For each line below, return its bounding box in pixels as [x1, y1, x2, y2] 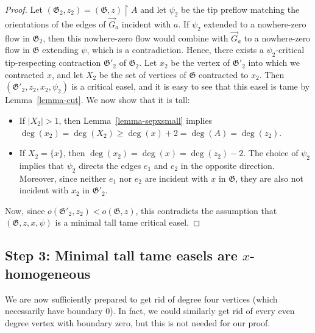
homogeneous [5, 263, 91, 282]
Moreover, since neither [19, 171, 107, 184]
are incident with [144, 171, 208, 184]
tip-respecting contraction [5, 56, 101, 69]
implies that [19, 159, 64, 171]
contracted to [199, 68, 249, 81]
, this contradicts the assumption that [135, 204, 277, 217]
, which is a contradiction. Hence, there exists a [87, 43, 264, 56]
